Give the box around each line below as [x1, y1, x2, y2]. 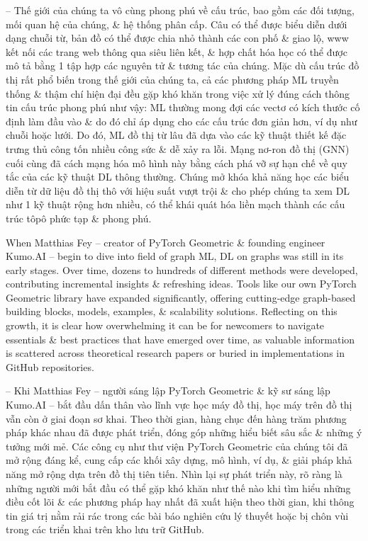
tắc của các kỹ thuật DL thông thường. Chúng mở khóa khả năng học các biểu [6, 169, 350, 184]
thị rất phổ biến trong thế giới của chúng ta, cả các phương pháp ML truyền [6, 72, 339, 86]
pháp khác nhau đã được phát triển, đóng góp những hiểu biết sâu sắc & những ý [6, 425, 362, 440]
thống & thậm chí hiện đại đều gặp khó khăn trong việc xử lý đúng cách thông [6, 86, 350, 101]
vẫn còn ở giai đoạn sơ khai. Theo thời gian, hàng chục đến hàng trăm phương [6, 411, 347, 426]
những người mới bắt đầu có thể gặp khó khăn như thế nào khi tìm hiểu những [6, 480, 351, 495]
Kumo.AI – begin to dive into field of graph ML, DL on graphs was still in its [6, 249, 344, 263]
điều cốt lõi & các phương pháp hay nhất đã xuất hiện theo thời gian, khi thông [6, 494, 355, 509]
